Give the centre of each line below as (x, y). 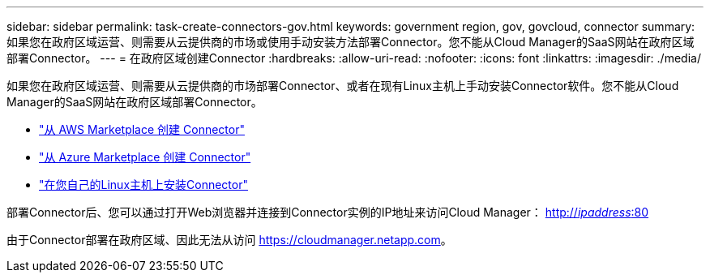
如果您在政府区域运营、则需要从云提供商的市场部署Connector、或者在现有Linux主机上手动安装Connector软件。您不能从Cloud (343, 86)
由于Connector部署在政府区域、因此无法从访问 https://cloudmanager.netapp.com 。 (229, 240)
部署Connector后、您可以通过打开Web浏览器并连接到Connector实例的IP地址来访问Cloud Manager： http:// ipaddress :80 (328, 212)
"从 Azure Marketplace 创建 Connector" (145, 157)
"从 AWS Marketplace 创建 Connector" (142, 129)
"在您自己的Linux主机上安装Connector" (143, 185)
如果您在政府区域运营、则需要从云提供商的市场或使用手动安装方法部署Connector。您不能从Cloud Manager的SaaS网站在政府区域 (351, 42)
